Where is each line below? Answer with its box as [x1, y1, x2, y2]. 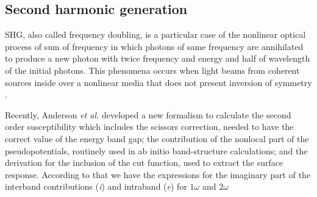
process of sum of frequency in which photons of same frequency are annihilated [5, 40, 304, 52]
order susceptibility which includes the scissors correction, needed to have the [5, 120, 294, 133]
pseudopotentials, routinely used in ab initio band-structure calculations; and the [5, 144, 308, 157]
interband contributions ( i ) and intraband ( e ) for [5, 180, 187, 193]
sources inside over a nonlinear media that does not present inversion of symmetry [5, 76, 312, 88]
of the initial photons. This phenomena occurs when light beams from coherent [5, 63, 300, 76]
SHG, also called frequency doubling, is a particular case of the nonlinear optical [5, 28, 306, 41]
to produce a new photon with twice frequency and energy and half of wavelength [5, 52, 310, 65]
